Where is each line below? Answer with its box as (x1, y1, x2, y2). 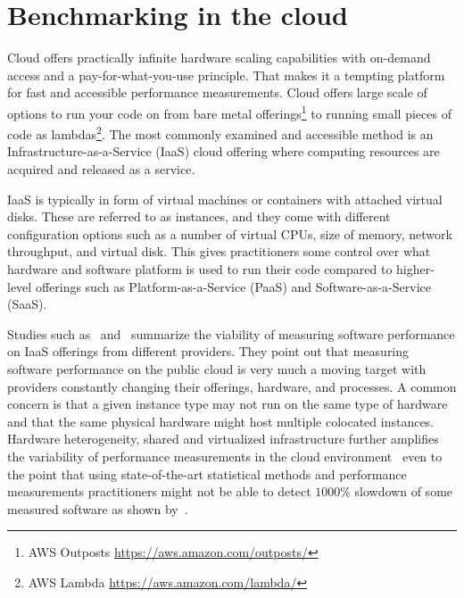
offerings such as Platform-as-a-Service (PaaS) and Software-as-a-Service (35, 277, 431, 295)
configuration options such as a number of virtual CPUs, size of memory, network (7, 224, 452, 243)
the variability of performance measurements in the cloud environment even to (7, 446, 443, 465)
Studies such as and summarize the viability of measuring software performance (7, 324, 455, 343)
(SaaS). (7, 295, 47, 313)
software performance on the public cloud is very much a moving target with (7, 359, 427, 378)
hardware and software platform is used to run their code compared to (7, 259, 393, 278)
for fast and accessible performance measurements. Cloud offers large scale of (7, 83, 427, 102)
